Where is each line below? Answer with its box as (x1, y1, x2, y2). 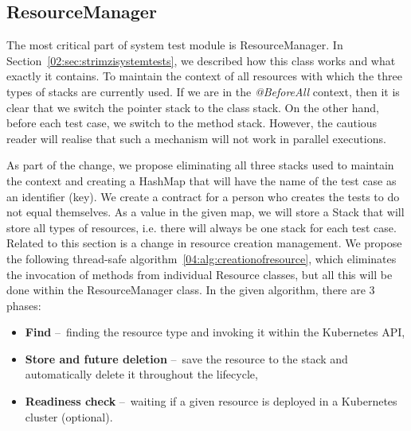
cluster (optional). (25, 408, 113, 425)
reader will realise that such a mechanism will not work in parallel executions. (6, 130, 386, 146)
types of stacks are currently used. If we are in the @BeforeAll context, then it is (6, 83, 400, 99)
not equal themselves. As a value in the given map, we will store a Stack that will (6, 204, 405, 220)
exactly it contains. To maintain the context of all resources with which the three (6, 68, 402, 84)
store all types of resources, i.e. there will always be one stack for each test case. (6, 219, 397, 235)
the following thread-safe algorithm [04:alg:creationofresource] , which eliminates (6, 250, 397, 266)
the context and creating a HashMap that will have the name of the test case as (6, 172, 397, 188)
